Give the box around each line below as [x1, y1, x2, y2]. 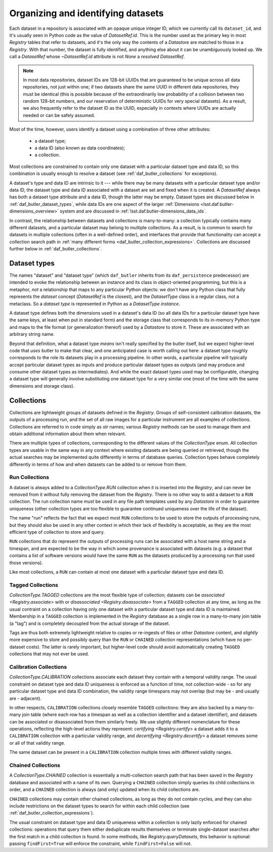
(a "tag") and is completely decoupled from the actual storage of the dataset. [9, 620, 170, 626]
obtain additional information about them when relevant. [9, 431, 126, 437]
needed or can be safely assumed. [23, 112, 96, 118]
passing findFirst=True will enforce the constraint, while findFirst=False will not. [9, 840, 192, 846]
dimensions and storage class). [9, 382, 75, 389]
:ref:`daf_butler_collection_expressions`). [9, 810, 95, 816]
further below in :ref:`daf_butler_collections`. [9, 246, 102, 252]
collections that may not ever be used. [9, 651, 89, 657]
